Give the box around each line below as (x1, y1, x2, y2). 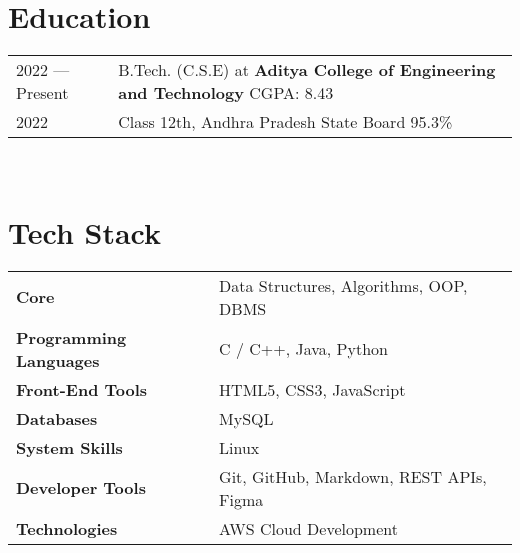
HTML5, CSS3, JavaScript (219, 377, 406, 401)
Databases (16, 406, 98, 430)
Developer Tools (16, 476, 146, 500)
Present (16, 81, 69, 105)
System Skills (16, 435, 123, 459)
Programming (16, 325, 127, 349)
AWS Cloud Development (219, 516, 398, 540)
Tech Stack (8, 211, 161, 252)
